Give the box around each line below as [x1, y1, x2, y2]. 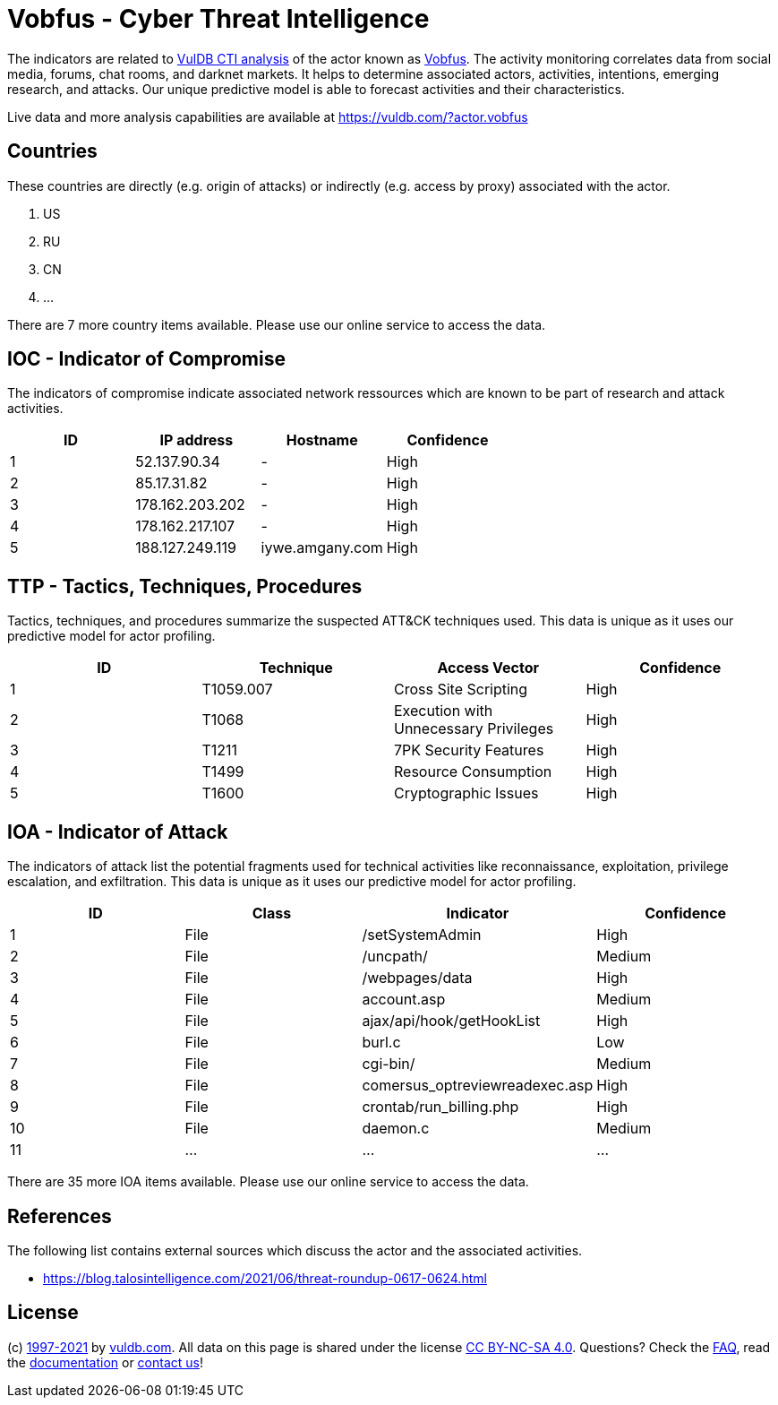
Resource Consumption [394, 763, 552, 781]
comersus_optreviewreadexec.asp [362, 1076, 594, 1095]
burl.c [362, 1033, 401, 1052]
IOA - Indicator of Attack [7, 820, 228, 843]
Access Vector [437, 659, 540, 677]
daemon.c [362, 1119, 430, 1138]
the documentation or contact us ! [7, 1354, 203, 1370]
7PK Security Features [394, 741, 544, 760]
